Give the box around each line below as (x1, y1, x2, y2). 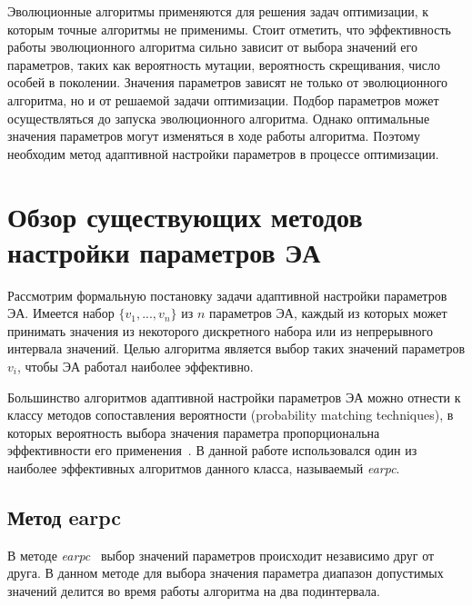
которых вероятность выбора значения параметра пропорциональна (7, 422, 380, 442)
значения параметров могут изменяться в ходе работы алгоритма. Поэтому (7, 126, 420, 145)
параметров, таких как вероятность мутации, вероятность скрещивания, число (7, 55, 440, 74)
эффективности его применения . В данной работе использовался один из (7, 441, 417, 460)
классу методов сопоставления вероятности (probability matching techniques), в (7, 405, 454, 424)
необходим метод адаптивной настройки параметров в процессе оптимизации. (7, 144, 439, 163)
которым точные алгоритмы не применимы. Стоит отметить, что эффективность (7, 19, 451, 38)
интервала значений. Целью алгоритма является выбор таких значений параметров (7, 339, 466, 358)
